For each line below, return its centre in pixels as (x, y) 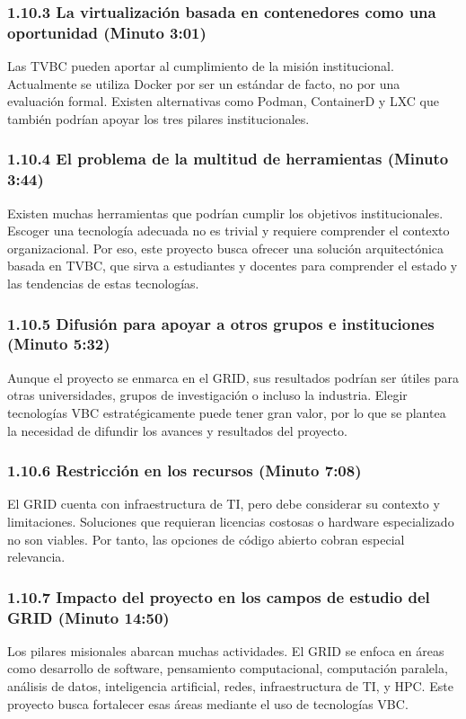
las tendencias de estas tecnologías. (103, 284)
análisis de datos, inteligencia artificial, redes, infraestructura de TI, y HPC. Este (230, 686)
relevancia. (36, 557)
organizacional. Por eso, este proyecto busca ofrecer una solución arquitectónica (226, 248)
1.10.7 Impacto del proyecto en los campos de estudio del (219, 596)
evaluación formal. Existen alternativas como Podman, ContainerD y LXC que (223, 101)
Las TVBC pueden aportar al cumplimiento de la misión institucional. (201, 66)
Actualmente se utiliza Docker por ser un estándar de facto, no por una (204, 83)
